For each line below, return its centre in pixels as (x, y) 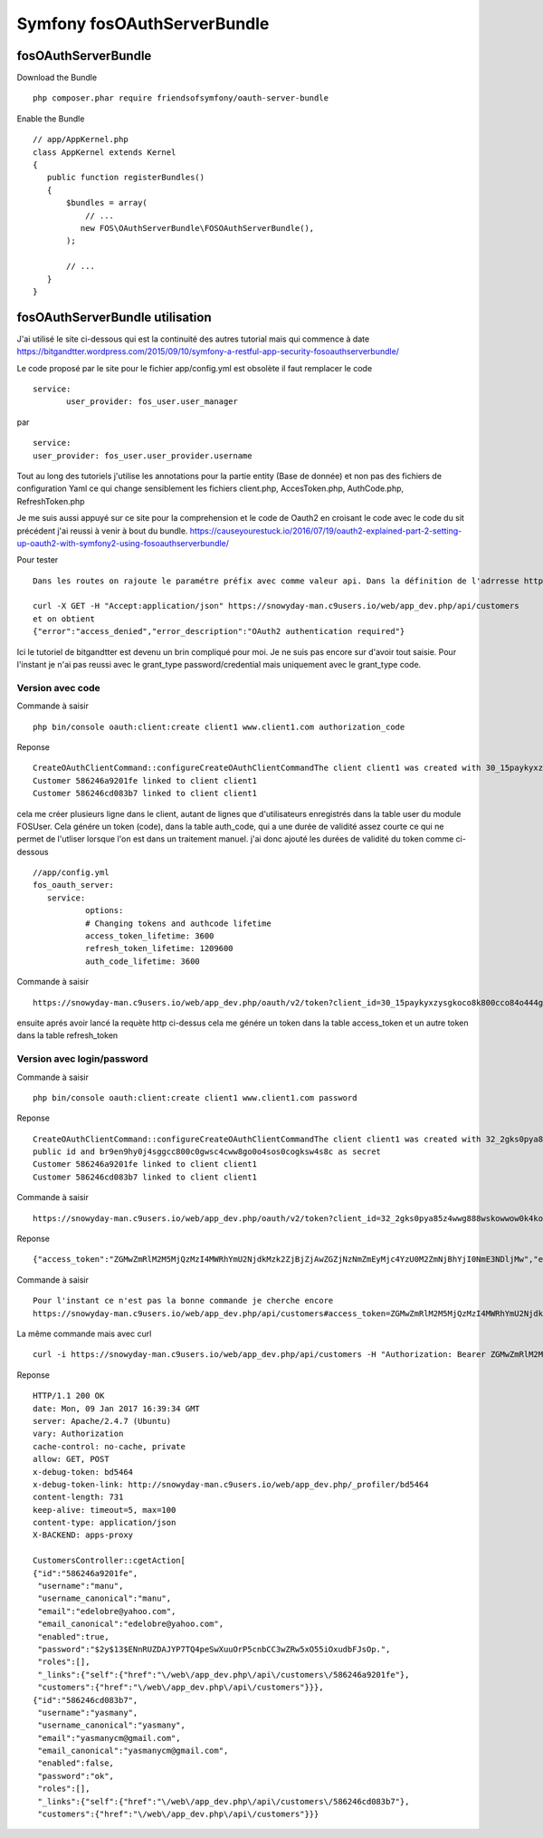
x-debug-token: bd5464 (83, 1472)
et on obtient (64, 619)
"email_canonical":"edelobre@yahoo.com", (131, 1624)
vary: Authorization (78, 1434)
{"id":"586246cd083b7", (86, 1700)
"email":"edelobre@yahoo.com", (107, 1611)
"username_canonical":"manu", (105, 1598)
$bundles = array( (107, 203)
